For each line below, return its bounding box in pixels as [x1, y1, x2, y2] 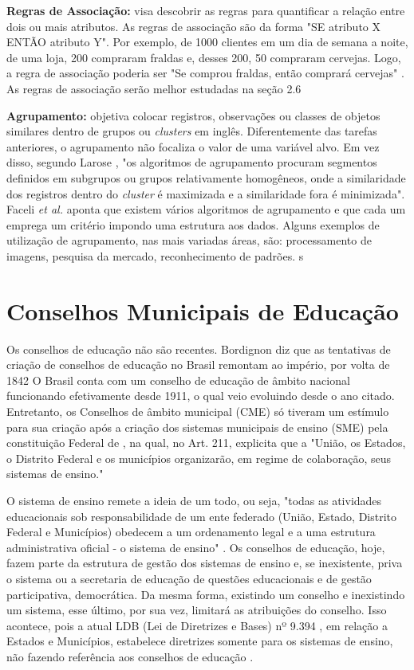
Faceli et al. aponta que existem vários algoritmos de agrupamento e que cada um [6, 201, 406, 217]
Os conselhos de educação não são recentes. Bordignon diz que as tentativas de [6, 340, 391, 357]
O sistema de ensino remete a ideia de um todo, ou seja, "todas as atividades [6, 492, 382, 508]
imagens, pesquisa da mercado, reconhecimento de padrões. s [6, 247, 304, 264]
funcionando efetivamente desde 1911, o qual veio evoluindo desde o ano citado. [6, 387, 395, 404]
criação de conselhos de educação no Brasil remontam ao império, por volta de [6, 356, 390, 373]
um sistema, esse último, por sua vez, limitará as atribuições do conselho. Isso [6, 601, 387, 618]
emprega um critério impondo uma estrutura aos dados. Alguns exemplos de [6, 216, 380, 233]
